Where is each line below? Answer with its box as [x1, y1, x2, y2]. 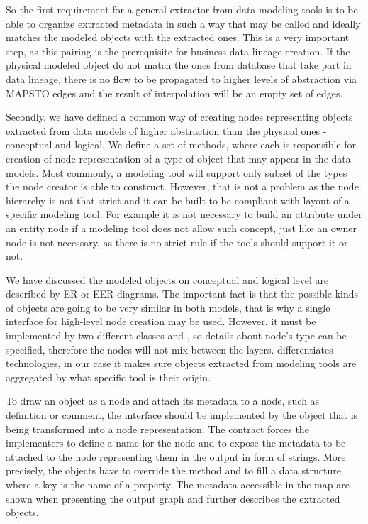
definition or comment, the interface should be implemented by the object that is [6, 408, 358, 422]
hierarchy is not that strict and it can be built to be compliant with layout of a [6, 192, 350, 207]
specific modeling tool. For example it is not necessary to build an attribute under [6, 207, 362, 222]
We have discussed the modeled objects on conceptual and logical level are [6, 272, 329, 287]
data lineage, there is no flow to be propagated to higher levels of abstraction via [6, 71, 357, 86]
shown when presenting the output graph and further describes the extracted [6, 491, 340, 506]
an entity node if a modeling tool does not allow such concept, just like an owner [6, 220, 357, 235]
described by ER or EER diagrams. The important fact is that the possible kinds [6, 286, 359, 301]
